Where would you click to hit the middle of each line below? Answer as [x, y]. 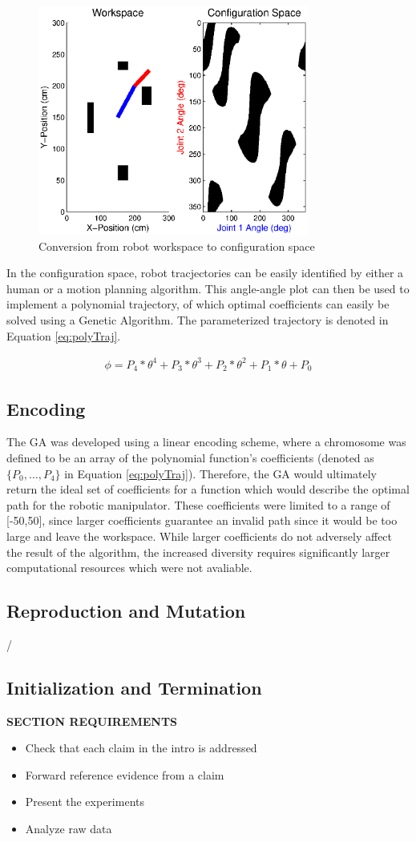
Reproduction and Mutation [126, 611]
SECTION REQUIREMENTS [92, 721]
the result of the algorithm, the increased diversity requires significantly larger [198, 552]
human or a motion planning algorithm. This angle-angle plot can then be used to [208, 288]
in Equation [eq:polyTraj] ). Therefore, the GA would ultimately [220, 473]
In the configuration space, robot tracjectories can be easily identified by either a [205, 273]
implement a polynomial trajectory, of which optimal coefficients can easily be [198, 304]
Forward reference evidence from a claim [125, 774]
